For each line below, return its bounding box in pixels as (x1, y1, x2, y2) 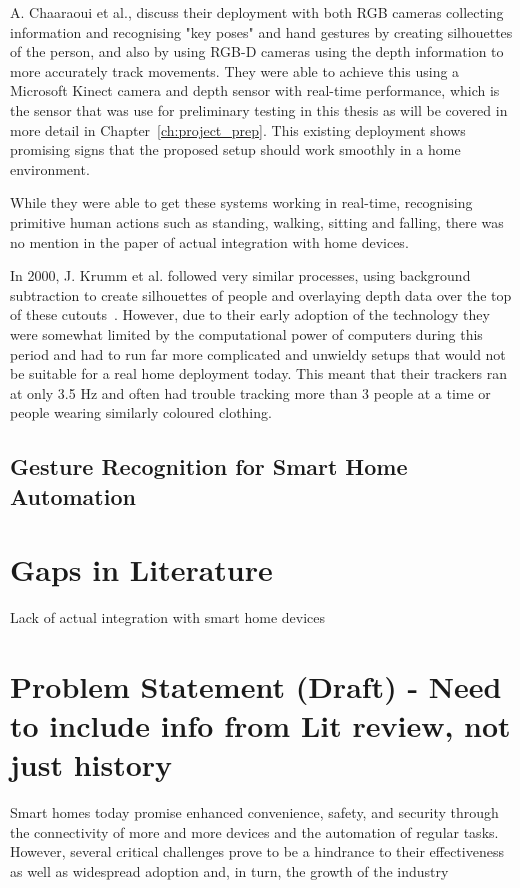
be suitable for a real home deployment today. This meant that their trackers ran (10, 363, 508, 384)
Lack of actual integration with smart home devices (10, 607, 326, 628)
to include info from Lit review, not (10, 705, 511, 746)
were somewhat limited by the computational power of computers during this (10, 323, 483, 344)
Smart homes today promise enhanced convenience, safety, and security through (10, 802, 499, 823)
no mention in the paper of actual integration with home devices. (10, 231, 409, 252)
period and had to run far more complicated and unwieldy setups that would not (10, 343, 506, 364)
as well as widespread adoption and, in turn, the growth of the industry (10, 861, 449, 882)
